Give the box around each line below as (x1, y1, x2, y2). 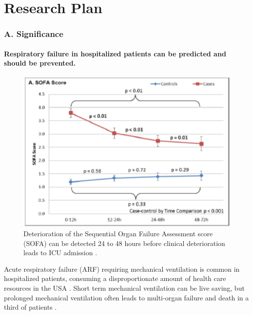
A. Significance (4, 28, 63, 40)
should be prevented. (4, 58, 76, 68)
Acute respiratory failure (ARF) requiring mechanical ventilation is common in (4, 263, 240, 274)
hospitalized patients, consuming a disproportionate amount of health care (4, 273, 226, 283)
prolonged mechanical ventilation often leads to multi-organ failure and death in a (4, 292, 249, 302)
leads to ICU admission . (23, 247, 97, 258)
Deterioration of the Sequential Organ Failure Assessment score (23, 228, 213, 239)
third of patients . (4, 302, 57, 312)
